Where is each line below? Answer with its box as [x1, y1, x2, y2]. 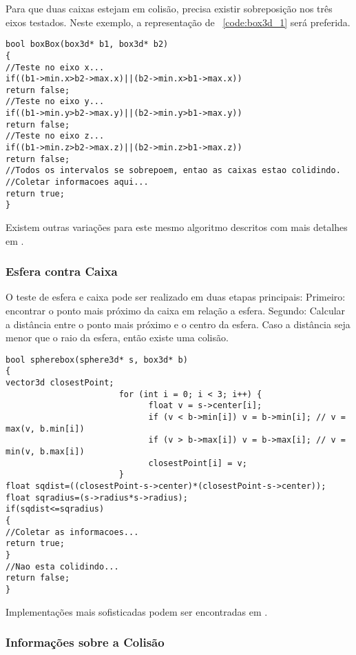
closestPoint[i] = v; [148, 458, 247, 468]
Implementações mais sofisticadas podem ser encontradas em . [6, 604, 268, 618]
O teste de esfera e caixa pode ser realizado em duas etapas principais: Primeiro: [6, 290, 346, 304]
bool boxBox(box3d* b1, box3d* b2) [6, 39, 169, 50]
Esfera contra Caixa [6, 263, 118, 280]
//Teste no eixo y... [6, 97, 105, 107]
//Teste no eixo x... [6, 62, 105, 72]
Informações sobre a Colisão [6, 634, 165, 651]
